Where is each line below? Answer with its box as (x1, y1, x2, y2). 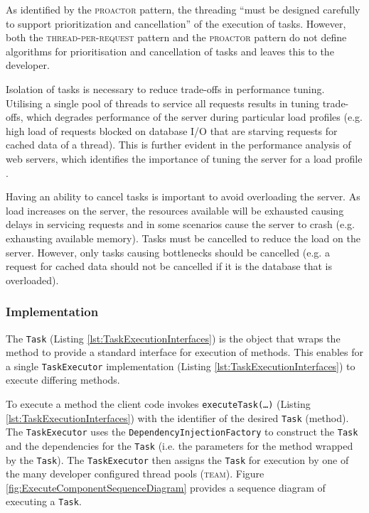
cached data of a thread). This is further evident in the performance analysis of (6, 137, 351, 152)
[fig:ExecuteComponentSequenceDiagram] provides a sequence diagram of (6, 480, 326, 495)
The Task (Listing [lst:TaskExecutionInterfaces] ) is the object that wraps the (6, 330, 341, 345)
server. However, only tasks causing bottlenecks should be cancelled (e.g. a (6, 244, 330, 259)
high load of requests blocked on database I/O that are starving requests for (6, 123, 338, 138)
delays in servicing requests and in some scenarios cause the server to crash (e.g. (6, 217, 355, 232)
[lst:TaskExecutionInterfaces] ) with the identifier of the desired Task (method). (6, 410, 349, 425)
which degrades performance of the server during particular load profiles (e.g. (26, 109, 363, 124)
